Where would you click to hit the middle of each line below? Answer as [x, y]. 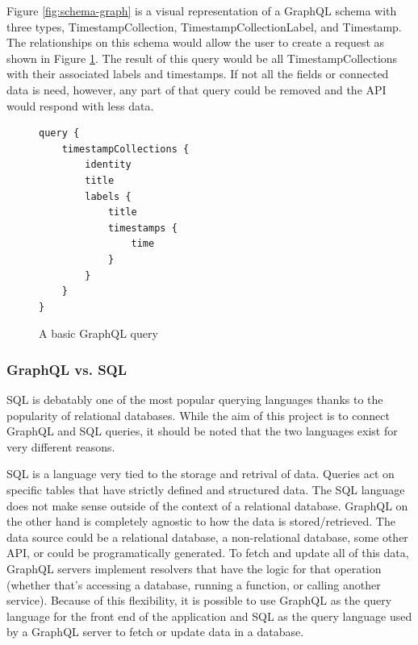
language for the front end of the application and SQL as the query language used [209, 616]
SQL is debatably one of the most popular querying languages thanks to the [195, 399]
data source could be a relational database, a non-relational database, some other [207, 537]
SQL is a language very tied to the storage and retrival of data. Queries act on [201, 474]
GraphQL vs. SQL [67, 369]
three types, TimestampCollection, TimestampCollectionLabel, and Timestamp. [204, 26]
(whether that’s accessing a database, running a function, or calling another [194, 584]
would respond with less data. [80, 105]
